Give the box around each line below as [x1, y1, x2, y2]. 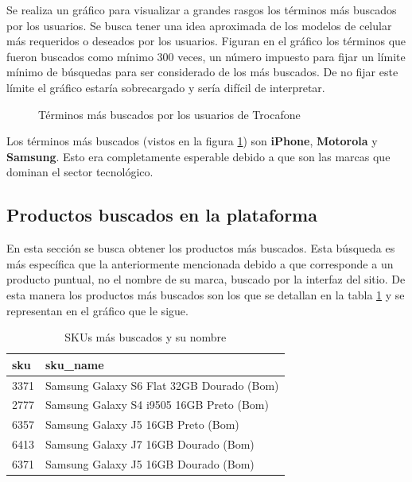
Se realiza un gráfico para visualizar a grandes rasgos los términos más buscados [6, 2, 397, 17]
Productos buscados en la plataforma [6, 202, 317, 227]
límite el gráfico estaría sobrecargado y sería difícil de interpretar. [6, 79, 325, 95]
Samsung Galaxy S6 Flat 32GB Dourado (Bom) [45, 376, 279, 393]
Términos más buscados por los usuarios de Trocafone [38, 106, 301, 122]
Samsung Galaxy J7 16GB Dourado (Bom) [45, 436, 255, 453]
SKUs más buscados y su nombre [64, 329, 227, 345]
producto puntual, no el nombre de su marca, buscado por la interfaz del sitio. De [6, 271, 406, 287]
